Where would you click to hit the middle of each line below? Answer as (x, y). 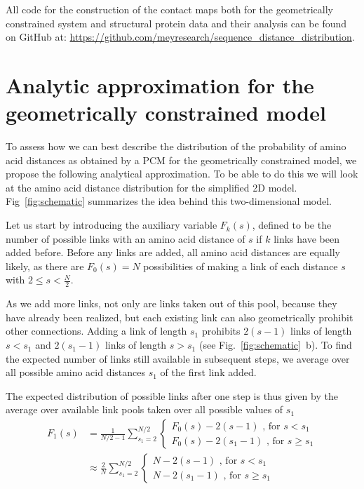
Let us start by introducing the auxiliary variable (112, 225)
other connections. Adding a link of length (96, 331)
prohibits (221, 331)
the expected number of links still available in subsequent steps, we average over (178, 358)
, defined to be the (292, 225)
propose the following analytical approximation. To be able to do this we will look (182, 174)
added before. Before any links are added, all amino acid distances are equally (173, 252)
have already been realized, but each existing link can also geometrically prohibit (180, 317)
